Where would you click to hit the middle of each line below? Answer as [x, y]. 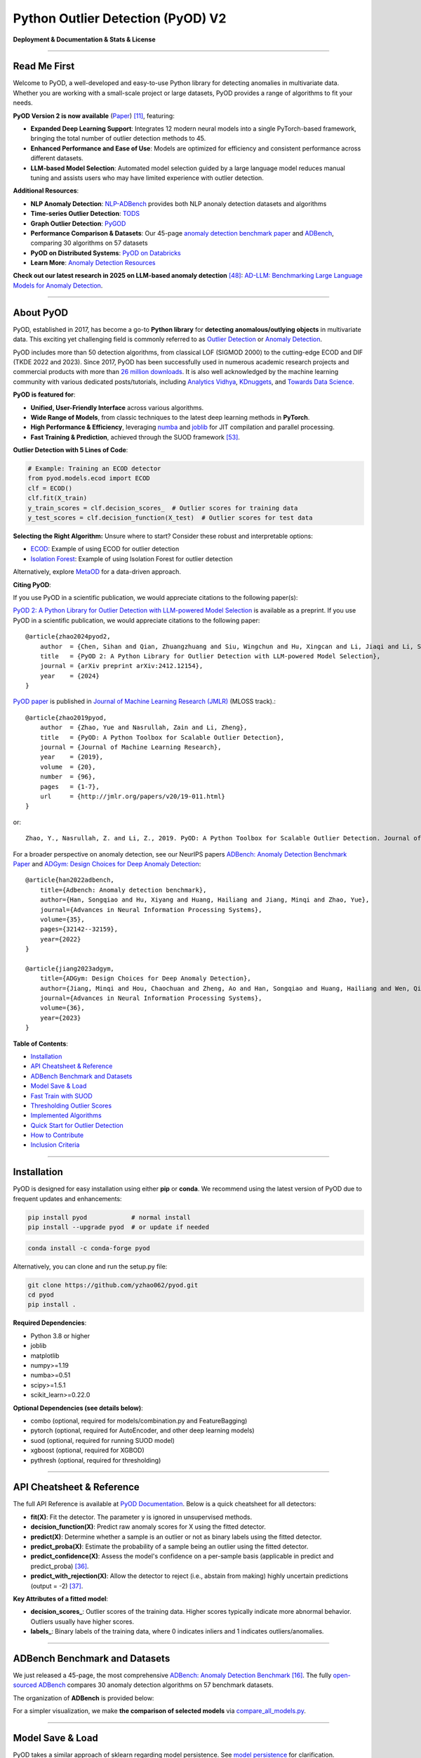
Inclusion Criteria [55, 1145]
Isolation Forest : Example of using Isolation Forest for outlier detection [132, 558]
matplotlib [45, 1355]
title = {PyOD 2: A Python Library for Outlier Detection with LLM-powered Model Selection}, [210, 656]
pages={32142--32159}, [79, 929]
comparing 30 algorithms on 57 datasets [89, 243]
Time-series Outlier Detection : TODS [85, 214]
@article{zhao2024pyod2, [68, 637]
